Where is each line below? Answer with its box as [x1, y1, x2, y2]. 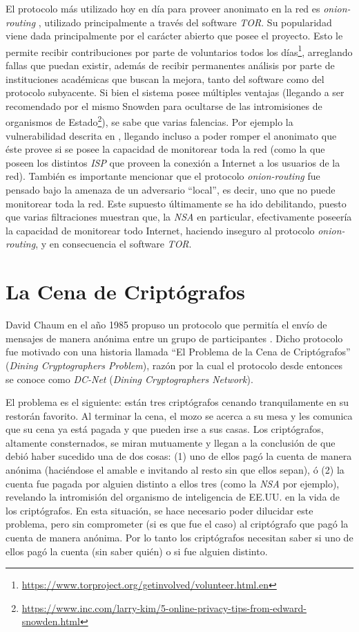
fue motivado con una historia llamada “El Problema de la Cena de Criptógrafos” [6, 344, 351, 359]
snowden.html [21, 614, 80, 629]
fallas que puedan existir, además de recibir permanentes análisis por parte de [6, 58, 335, 73]
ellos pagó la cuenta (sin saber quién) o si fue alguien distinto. [6, 543, 268, 558]
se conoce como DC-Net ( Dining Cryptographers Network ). [6, 371, 253, 386]
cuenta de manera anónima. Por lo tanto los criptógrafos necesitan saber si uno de [6, 530, 353, 545]
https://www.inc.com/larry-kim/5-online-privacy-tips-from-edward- [21, 600, 307, 615]
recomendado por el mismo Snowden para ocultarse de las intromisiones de [6, 98, 322, 113]
